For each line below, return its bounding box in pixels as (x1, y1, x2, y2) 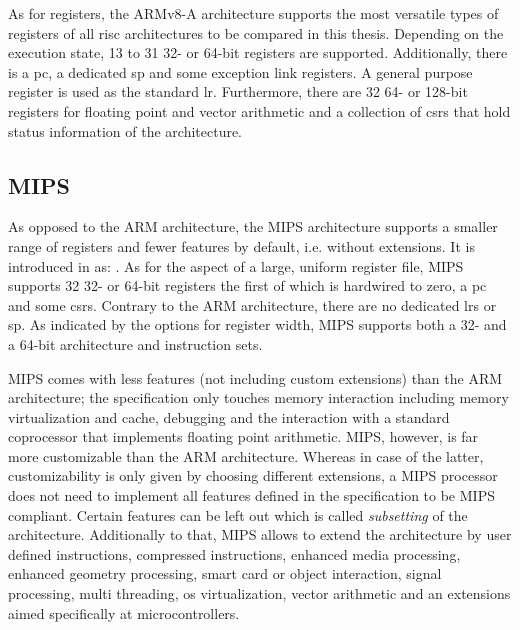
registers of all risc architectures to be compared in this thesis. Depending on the (8, 22, 504, 43)
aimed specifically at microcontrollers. (8, 602, 240, 623)
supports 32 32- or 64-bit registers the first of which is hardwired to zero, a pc (8, 275, 487, 296)
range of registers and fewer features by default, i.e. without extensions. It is (8, 235, 475, 256)
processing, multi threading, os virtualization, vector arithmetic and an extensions (8, 583, 511, 604)
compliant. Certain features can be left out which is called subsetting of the (8, 504, 468, 525)
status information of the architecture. (8, 120, 243, 141)
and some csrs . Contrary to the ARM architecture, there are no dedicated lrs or (8, 294, 497, 315)
